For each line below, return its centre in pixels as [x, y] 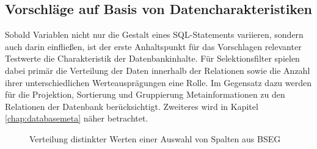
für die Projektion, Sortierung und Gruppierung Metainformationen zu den [145, 94]
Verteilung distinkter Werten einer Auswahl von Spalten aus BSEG [155, 138]
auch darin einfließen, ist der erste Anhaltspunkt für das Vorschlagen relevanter [153, 46]
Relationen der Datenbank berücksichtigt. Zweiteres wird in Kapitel [132, 106]
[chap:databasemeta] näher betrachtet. [77, 118]
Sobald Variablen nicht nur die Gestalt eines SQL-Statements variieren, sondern [154, 35]
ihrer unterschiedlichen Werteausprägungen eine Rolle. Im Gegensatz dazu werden [158, 82]
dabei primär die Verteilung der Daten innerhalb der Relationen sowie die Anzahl [158, 70]
